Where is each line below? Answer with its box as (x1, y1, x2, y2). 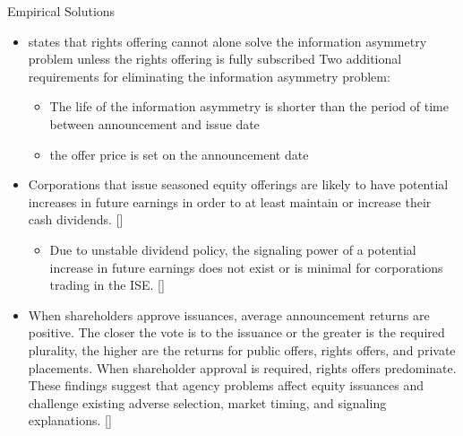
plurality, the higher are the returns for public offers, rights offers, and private (28, 340, 456, 359)
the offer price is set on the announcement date (49, 144, 309, 163)
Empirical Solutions (7, 2, 116, 20)
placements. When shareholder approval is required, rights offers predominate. (28, 358, 457, 377)
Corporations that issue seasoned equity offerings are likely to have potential (28, 175, 449, 194)
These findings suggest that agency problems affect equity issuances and (28, 376, 424, 395)
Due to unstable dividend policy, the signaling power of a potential (49, 240, 416, 258)
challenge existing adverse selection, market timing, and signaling (28, 393, 387, 412)
